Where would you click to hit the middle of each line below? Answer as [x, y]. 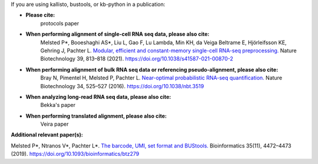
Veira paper [54, 124]
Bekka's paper [58, 105]
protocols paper [60, 23]
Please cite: [40, 15]
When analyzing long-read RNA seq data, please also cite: [98, 96]
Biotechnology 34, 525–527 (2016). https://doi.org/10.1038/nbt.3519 [122, 86]
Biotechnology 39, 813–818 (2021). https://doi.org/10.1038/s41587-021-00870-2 [137, 59]
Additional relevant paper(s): [47, 135]
